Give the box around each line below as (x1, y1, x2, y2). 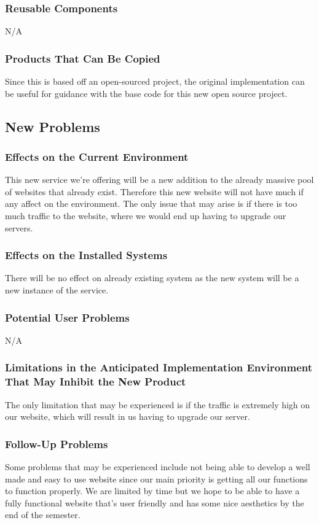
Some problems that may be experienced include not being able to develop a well (5, 460, 310, 473)
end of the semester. (5, 508, 81, 521)
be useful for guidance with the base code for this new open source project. (5, 87, 288, 99)
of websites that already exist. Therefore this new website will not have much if (5, 185, 304, 198)
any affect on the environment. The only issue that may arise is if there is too (5, 197, 297, 210)
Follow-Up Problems (5, 436, 108, 451)
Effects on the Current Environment (5, 149, 189, 164)
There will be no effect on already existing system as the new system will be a (5, 271, 299, 284)
